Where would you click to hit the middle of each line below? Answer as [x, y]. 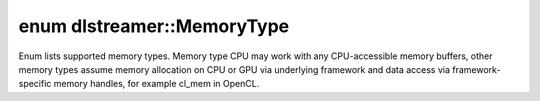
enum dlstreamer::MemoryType [154, 26]
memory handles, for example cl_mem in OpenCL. [156, 84]
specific [35, 84]
